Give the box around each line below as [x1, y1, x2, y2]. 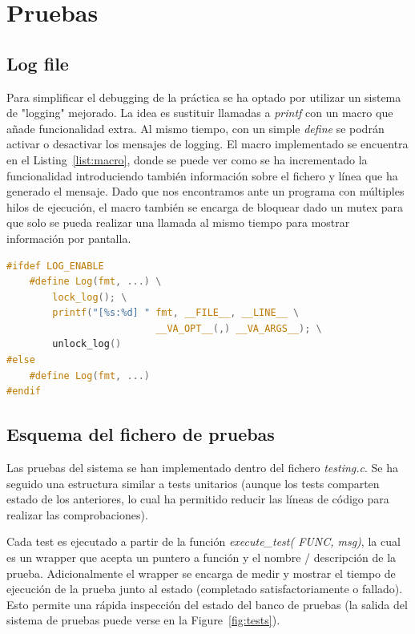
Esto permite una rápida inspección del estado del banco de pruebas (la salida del [6, 596, 408, 612]
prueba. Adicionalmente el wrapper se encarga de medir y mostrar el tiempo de [6, 564, 396, 581]
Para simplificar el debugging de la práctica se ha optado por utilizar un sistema [6, 88, 401, 105]
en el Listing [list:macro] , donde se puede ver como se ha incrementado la [6, 151, 368, 168]
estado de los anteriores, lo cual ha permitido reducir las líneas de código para [6, 491, 389, 507]
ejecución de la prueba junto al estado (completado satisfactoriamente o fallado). [6, 580, 403, 597]
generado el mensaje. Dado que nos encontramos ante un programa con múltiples [6, 183, 405, 200]
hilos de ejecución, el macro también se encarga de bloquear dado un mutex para [6, 198, 403, 215]
